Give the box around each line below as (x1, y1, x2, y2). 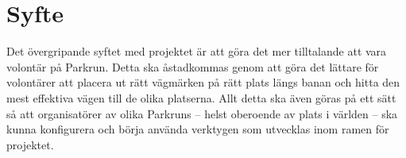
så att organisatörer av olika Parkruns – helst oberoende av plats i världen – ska (6, 105, 398, 121)
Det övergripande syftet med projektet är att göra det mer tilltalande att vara (6, 43, 387, 60)
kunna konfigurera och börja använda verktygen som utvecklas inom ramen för (6, 121, 389, 137)
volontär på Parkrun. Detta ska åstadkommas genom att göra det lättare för (6, 58, 379, 75)
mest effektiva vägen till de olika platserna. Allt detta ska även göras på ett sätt (6, 89, 396, 106)
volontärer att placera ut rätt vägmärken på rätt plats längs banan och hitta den (6, 74, 400, 91)
